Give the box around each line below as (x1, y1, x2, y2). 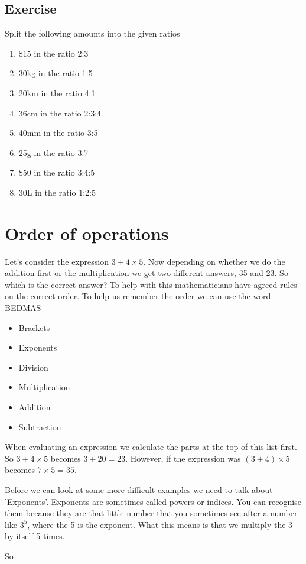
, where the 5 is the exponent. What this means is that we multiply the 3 (27, 518, 293, 530)
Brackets (18, 321, 50, 333)
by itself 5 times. (5, 530, 65, 542)
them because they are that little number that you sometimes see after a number (5, 507, 298, 519)
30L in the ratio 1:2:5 (18, 186, 96, 198)
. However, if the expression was (125, 452, 241, 464)
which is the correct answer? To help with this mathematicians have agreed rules (5, 278, 297, 290)
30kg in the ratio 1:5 (18, 67, 93, 79)
